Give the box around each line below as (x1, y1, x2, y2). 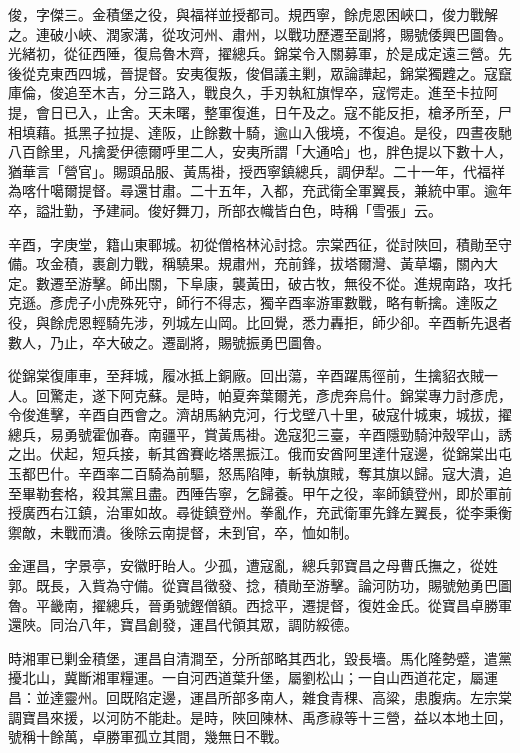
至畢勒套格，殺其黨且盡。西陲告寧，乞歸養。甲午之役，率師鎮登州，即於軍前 (8, 482, 512, 503)
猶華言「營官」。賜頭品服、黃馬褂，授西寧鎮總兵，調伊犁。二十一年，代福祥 (8, 160, 505, 181)
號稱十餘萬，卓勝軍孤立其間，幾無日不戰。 (8, 726, 288, 747)
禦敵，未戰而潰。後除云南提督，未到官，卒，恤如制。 (8, 521, 358, 542)
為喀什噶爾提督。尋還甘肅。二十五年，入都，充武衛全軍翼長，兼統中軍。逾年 (8, 180, 512, 201)
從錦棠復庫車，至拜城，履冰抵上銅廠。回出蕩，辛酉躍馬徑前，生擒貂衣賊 (8, 365, 484, 386)
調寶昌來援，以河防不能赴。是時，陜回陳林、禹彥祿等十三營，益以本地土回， (8, 706, 512, 727)
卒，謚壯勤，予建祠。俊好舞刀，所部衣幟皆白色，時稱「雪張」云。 (8, 199, 442, 220)
